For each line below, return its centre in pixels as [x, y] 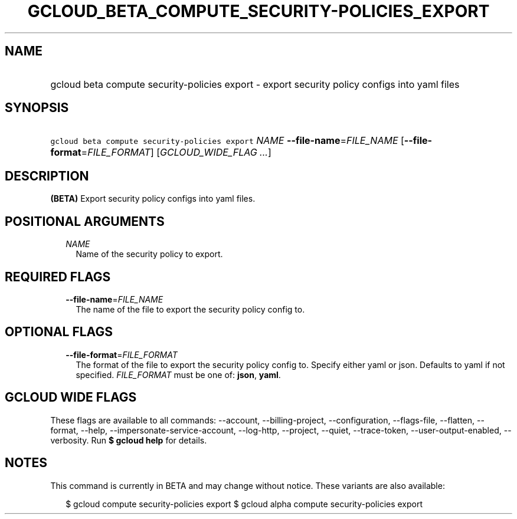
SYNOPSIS [37, 108]
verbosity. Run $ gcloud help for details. [129, 440]
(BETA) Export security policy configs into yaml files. [153, 199]
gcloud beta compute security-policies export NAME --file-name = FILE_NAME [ [227, 141]
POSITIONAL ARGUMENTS [85, 221]
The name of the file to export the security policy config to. [190, 309]
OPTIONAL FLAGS [59, 332]
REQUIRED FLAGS [58, 277]
